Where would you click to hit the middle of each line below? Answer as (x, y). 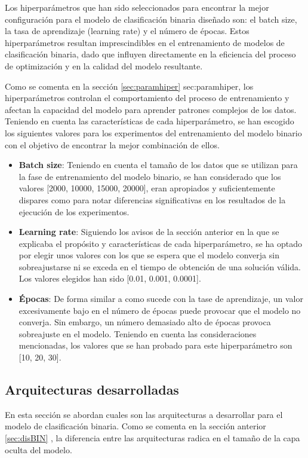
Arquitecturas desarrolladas (92, 390)
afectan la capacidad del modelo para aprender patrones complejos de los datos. (151, 109)
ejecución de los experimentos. (74, 211)
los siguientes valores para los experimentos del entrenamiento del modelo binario (153, 132)
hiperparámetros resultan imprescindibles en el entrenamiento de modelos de (145, 42)
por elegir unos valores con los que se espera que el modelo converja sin (149, 255)
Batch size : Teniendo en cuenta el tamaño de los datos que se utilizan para (158, 165)
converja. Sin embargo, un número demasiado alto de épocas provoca (145, 322)
